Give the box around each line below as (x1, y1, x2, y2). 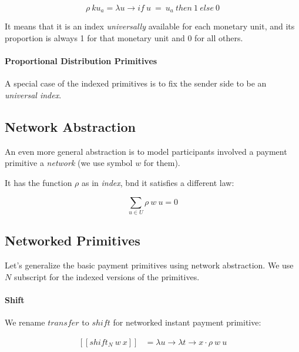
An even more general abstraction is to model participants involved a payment (5, 145, 287, 157)
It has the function (5, 177, 72, 189)
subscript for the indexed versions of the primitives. (14, 270, 200, 283)
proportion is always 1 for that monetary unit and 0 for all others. (5, 32, 243, 44)
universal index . (5, 89, 62, 101)
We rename (5, 316, 45, 328)
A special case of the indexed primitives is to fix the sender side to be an (5, 77, 267, 89)
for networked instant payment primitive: (113, 316, 261, 328)
